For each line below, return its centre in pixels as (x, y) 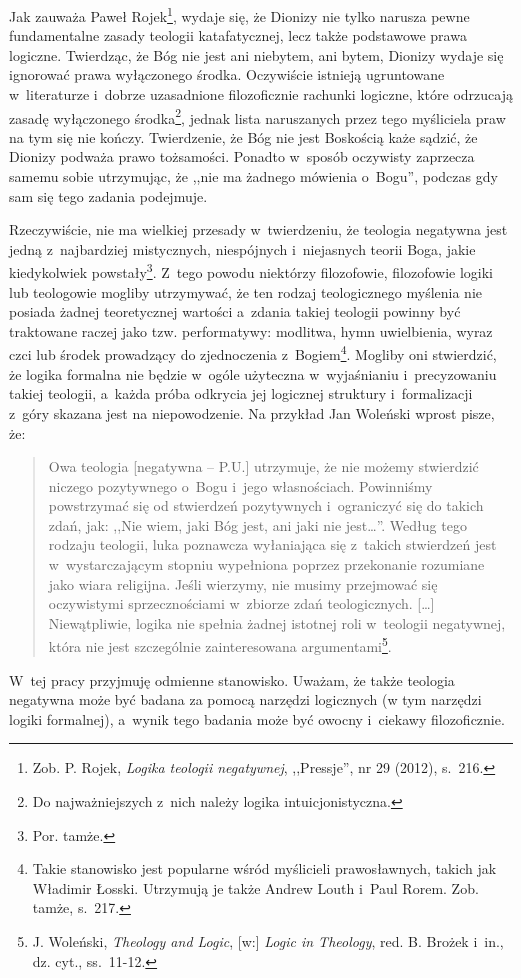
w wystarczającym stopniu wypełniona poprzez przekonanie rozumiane (266, 564)
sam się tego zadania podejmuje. (108, 195)
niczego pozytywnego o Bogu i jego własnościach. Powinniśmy (240, 485)
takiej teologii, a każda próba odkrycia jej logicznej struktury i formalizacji (241, 393)
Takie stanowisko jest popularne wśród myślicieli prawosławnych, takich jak (264, 868)
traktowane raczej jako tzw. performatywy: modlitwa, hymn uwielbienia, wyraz (251, 330)
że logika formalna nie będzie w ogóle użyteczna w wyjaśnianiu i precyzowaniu (253, 373)
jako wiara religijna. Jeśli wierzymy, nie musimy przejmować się (243, 583)
